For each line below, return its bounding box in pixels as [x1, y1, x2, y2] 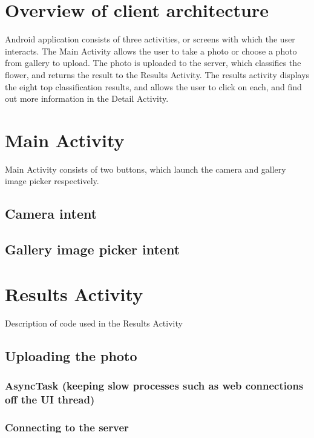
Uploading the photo [5, 346, 137, 365]
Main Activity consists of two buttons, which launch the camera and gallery [5, 162, 286, 175]
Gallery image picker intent [5, 240, 180, 259]
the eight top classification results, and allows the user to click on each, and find [5, 80, 302, 93]
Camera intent [5, 204, 97, 223]
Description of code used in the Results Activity [5, 316, 183, 329]
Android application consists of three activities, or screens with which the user [5, 33, 295, 45]
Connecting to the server [5, 419, 129, 434]
